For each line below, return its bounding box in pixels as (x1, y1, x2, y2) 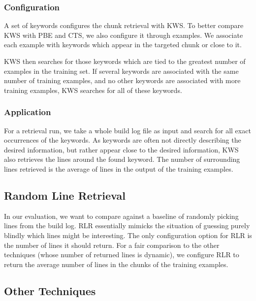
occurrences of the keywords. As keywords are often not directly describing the (4, 135, 241, 145)
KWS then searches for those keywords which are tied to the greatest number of (4, 56, 246, 66)
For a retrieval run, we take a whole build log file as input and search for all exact (4, 125, 251, 135)
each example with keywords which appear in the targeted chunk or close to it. (4, 39, 242, 50)
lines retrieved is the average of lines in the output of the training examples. (4, 163, 233, 174)
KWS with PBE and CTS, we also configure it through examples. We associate (4, 30, 243, 40)
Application (4, 106, 51, 118)
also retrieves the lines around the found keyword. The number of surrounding (4, 154, 240, 164)
